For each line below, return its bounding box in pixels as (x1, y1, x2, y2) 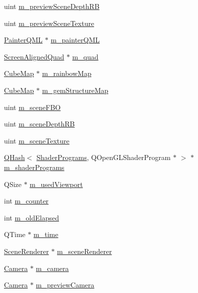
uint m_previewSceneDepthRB (4, 1, 99, 11)
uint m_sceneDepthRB (4, 118, 75, 129)
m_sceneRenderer (57, 245, 112, 256)
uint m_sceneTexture (4, 135, 69, 145)
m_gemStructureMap (42, 84, 108, 95)
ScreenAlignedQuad (4, 51, 64, 61)
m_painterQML (50, 34, 100, 45)
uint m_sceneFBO (4, 101, 61, 112)
